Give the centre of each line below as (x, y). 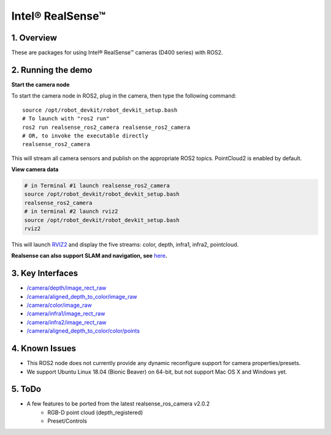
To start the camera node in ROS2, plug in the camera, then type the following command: (124, 96)
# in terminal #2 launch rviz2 (71, 211)
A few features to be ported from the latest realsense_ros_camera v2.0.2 (118, 404)
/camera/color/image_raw (59, 305)
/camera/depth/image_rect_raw (67, 288)
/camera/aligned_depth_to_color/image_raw (82, 296)
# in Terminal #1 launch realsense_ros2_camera (97, 186)
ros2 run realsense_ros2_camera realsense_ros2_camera (106, 127)
